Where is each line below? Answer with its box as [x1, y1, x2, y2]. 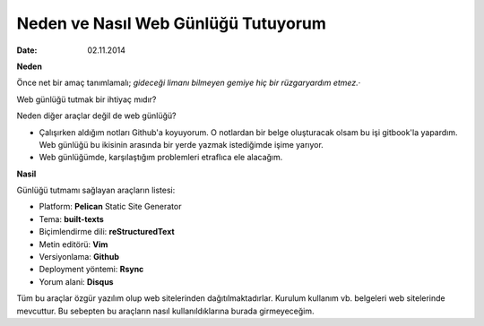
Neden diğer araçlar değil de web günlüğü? [16, 110, 177, 121]
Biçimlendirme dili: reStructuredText [39, 227, 175, 237]
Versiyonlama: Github [39, 252, 120, 262]
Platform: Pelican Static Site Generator [39, 202, 182, 212]
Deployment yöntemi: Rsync [39, 264, 144, 275]
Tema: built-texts [39, 213, 105, 224]
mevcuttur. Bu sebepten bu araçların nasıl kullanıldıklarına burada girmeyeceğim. [16, 305, 315, 316]
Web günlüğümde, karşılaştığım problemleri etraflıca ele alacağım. [39, 152, 283, 163]
